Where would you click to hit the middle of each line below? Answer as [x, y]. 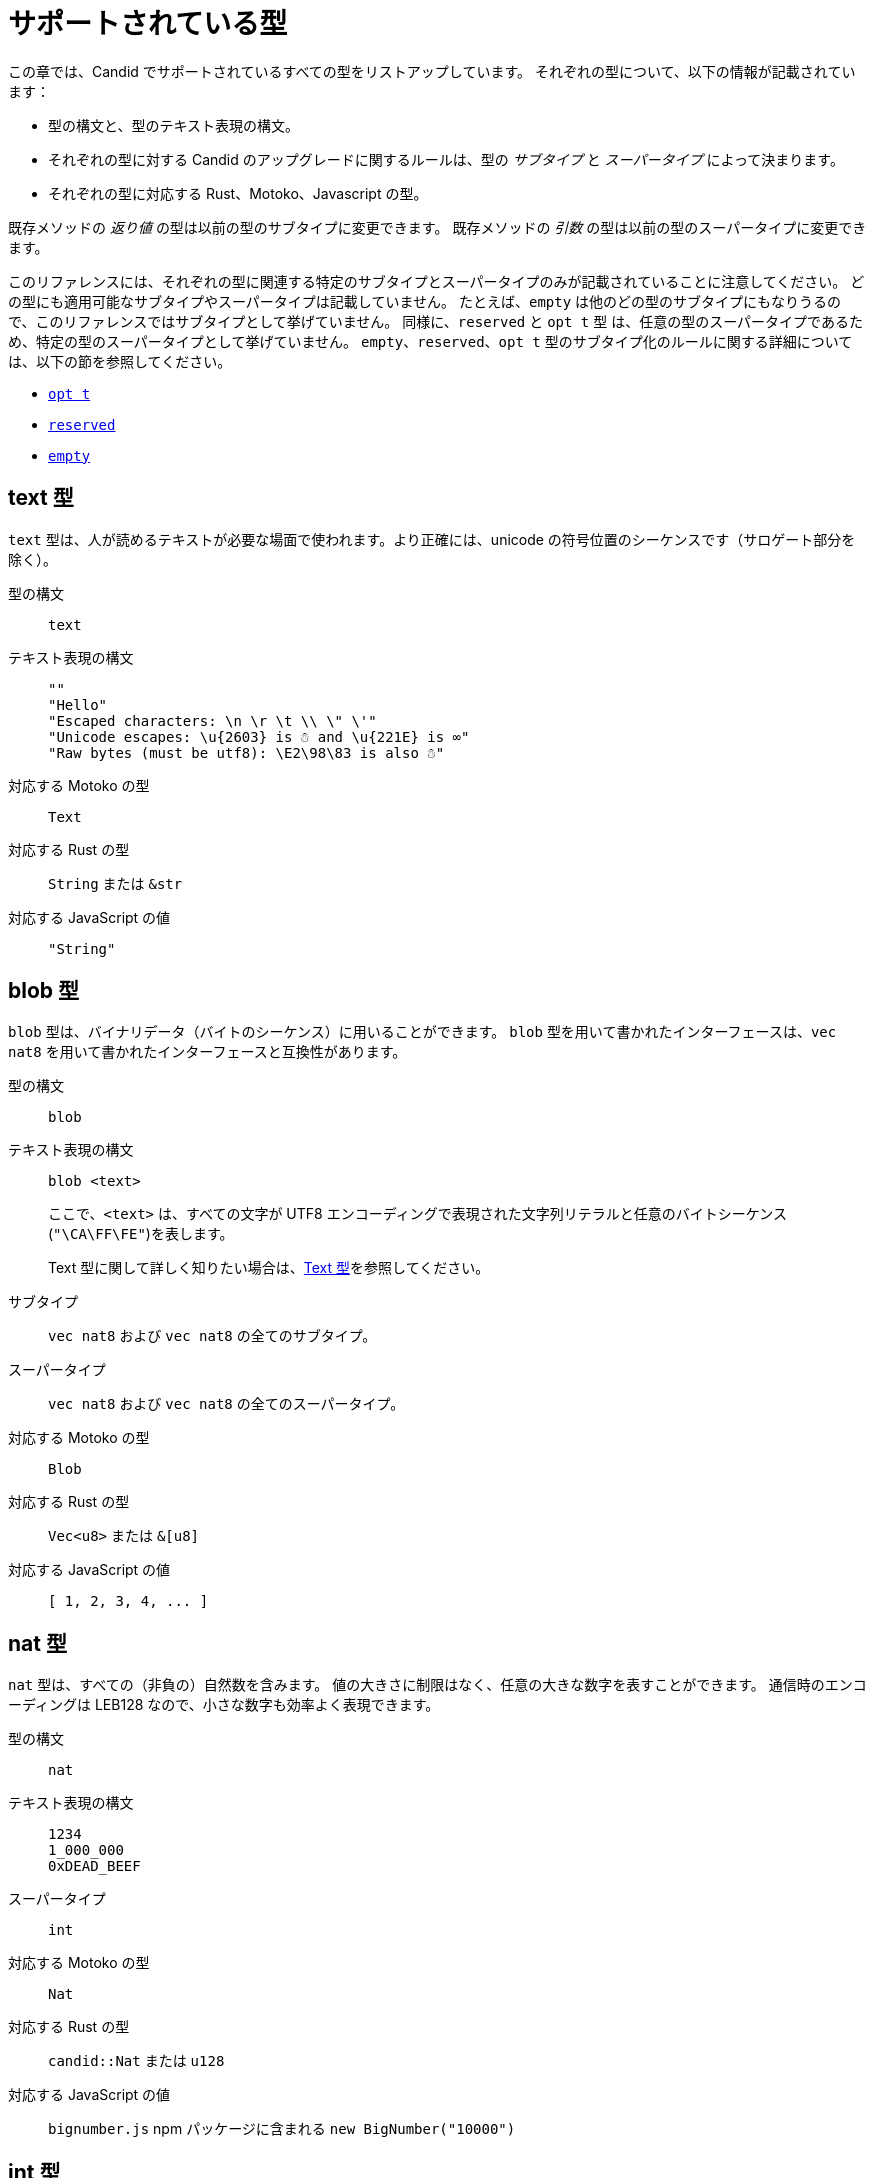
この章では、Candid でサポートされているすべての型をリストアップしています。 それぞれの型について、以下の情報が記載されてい [432, 71]
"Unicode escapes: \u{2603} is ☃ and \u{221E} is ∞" [259, 736]
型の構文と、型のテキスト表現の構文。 [174, 125]
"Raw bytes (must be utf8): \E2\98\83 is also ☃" [246, 752]
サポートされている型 [148, 24]
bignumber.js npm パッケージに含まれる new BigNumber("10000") [282, 2129]
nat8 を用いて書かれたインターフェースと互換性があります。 [207, 1052]
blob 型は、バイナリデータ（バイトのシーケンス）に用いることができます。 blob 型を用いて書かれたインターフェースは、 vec [422, 1032]
